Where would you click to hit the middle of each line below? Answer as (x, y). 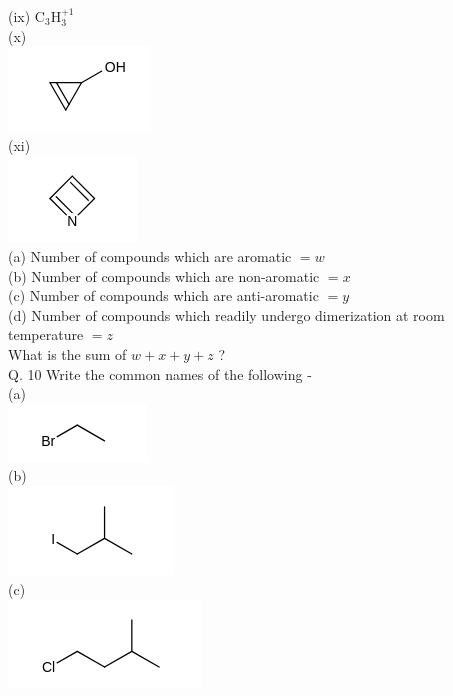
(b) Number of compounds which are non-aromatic (164, 275)
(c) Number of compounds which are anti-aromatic (163, 295)
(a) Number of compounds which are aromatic (150, 255)
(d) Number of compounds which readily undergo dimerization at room (226, 314)
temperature (46, 334)
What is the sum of (67, 353)
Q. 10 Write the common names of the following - (160, 373)
